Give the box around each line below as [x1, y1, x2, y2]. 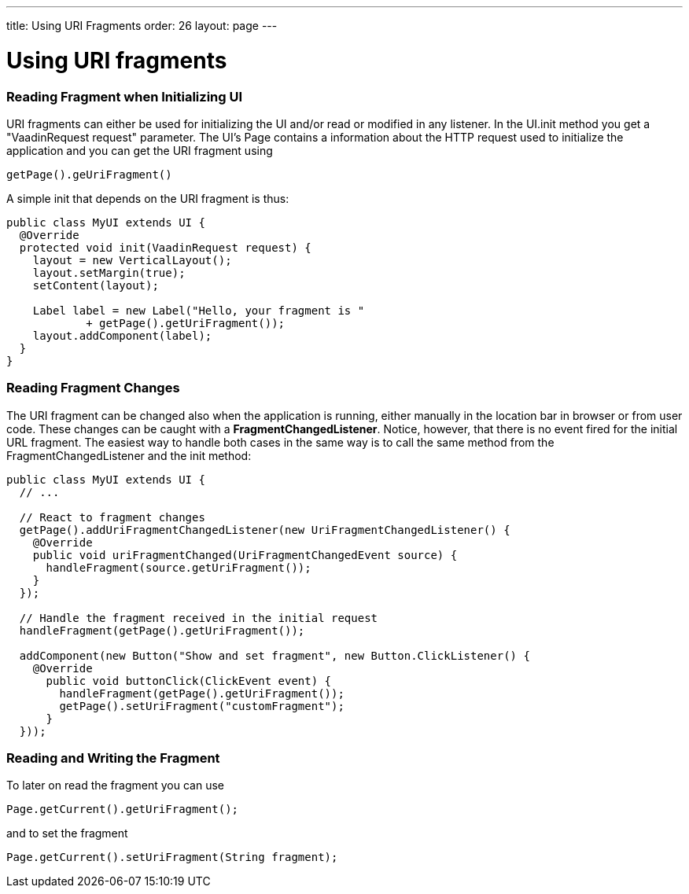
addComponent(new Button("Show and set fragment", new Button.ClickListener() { [19, 649, 530, 662]
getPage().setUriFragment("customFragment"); [59, 699, 344, 712]
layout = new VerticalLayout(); [32, 253, 232, 267]
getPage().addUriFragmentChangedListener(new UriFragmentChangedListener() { [19, 523, 510, 536]
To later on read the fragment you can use [6, 778, 224, 793]
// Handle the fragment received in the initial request [19, 611, 378, 624]
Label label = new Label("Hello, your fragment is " [32, 304, 365, 317]
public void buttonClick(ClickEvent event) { [46, 674, 332, 687]
